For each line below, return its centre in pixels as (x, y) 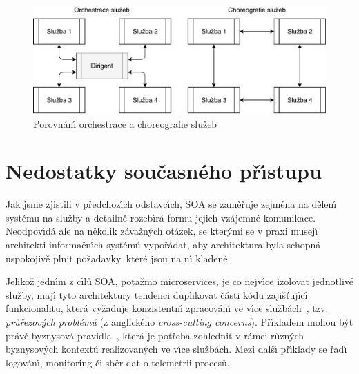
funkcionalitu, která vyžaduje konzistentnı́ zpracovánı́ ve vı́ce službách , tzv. (167, 308)
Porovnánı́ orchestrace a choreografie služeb (125, 123)
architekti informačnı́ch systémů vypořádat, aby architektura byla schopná (163, 245)
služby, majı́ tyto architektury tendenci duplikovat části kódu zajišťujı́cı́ (157, 294)
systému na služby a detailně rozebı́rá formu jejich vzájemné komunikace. (161, 217)
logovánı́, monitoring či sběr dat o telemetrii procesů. (118, 362)
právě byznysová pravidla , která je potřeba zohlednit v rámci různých (155, 335)
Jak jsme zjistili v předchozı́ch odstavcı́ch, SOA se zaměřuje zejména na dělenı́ (171, 204)
